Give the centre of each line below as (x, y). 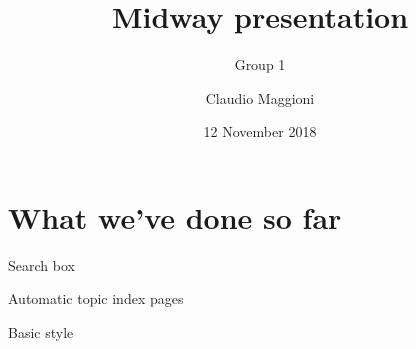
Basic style (41, 332)
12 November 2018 (260, 131)
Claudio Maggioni (260, 97)
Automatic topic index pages (96, 298)
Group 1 (260, 64)
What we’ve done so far (175, 216)
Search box (41, 264)
